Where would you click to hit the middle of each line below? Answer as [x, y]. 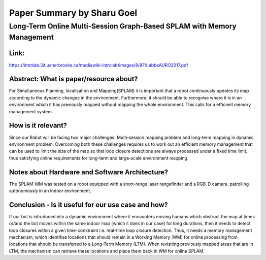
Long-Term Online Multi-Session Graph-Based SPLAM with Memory [123, 26]
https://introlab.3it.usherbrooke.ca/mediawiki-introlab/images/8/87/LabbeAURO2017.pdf [99, 65]
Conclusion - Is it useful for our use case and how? [89, 205]
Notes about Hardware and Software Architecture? [89, 172]
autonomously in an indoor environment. [50, 191]
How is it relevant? [38, 126]
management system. [31, 111]
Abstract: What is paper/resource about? [73, 79]
